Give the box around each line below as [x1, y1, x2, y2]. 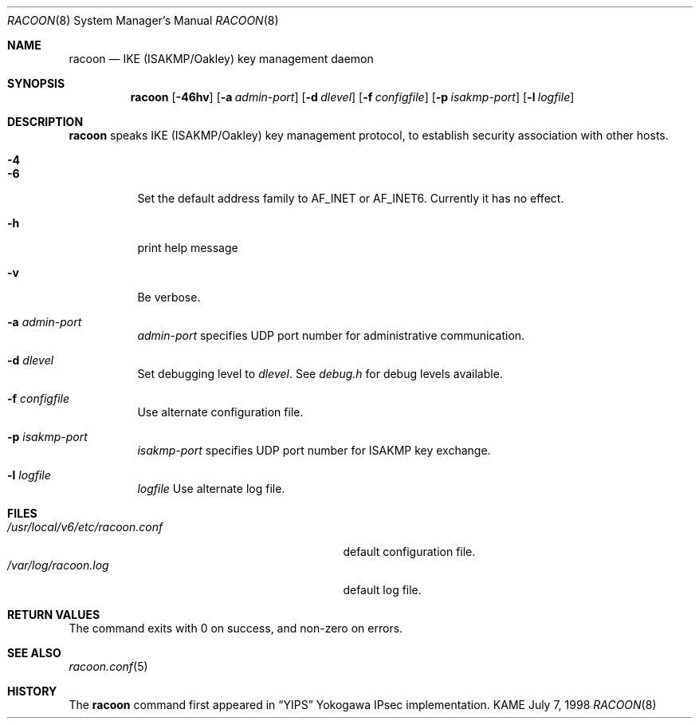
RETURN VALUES [7, 608, 100, 621]
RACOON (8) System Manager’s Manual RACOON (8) [7, 14, 279, 27]
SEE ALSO [7, 646, 61, 660]
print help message [137, 241, 238, 254]
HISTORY [7, 684, 57, 698]
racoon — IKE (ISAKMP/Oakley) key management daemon [69, 52, 374, 65]
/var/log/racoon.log [7, 558, 109, 572]
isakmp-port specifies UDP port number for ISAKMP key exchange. [137, 443, 491, 457]
